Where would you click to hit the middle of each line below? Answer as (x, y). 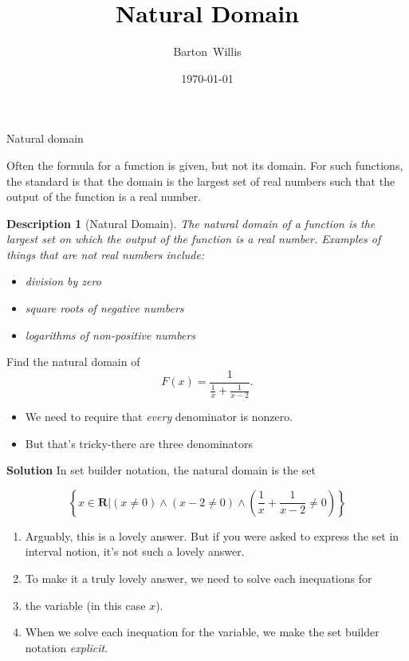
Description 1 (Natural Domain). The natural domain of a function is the (191, 223)
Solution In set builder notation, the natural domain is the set (161, 470)
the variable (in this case (85, 605)
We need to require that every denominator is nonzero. (159, 417)
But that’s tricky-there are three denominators (139, 443)
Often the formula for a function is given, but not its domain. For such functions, (205, 165)
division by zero (63, 281)
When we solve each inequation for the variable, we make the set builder (202, 632)
